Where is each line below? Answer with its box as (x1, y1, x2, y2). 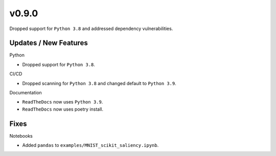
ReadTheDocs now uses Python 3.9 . (22, 99, 103, 105)
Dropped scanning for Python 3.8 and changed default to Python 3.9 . (22, 80, 176, 86)
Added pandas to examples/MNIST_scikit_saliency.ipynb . (22, 142, 159, 148)
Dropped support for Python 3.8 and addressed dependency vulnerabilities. (9, 25, 173, 32)
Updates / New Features (9, 39, 88, 47)
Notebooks (9, 133, 33, 139)
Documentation (9, 90, 42, 96)
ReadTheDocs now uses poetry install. (22, 106, 104, 112)
